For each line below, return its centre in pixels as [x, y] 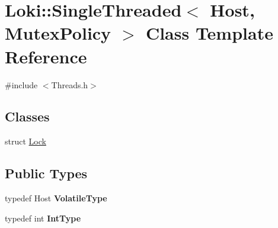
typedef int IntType [43, 218]
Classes [27, 116]
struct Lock [25, 141]
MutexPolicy [58, 33]
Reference [46, 56]
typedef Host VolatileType [56, 198]
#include [21, 84]
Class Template [209, 33]
